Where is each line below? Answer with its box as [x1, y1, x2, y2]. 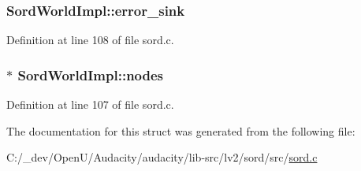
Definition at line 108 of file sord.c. [6, 32, 174, 48]
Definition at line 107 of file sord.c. [6, 96, 174, 113]
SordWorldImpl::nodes [17, 65, 164, 84]
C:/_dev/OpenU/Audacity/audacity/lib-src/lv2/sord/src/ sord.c [6, 149, 318, 165]
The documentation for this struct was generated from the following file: [6, 122, 355, 139]
